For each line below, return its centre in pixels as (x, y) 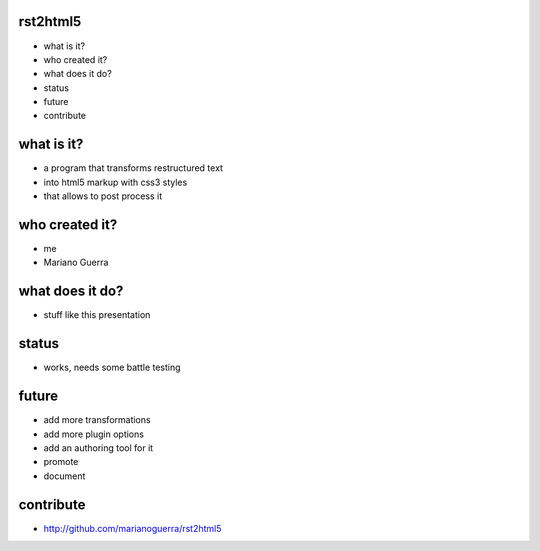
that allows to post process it (103, 196)
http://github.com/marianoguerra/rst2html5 (132, 528)
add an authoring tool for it (98, 447)
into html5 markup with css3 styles (115, 182)
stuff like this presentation (97, 315)
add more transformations (97, 420)
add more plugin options (94, 434)
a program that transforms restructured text (133, 168)
